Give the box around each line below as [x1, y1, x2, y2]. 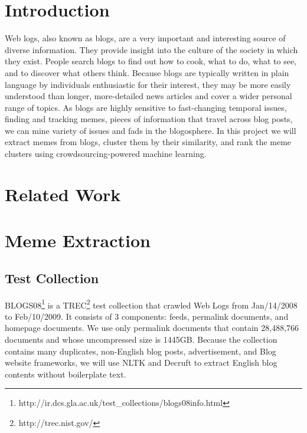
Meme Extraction [5, 228, 151, 252]
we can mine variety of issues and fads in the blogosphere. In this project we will [5, 124, 296, 136]
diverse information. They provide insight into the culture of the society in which [5, 43, 298, 55]
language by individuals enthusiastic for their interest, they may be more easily [5, 78, 291, 90]
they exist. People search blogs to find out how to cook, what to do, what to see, [5, 55, 297, 67]
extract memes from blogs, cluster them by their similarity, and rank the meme [5, 136, 292, 148]
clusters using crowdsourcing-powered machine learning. [5, 147, 207, 160]
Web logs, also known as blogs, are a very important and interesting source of [5, 32, 286, 44]
